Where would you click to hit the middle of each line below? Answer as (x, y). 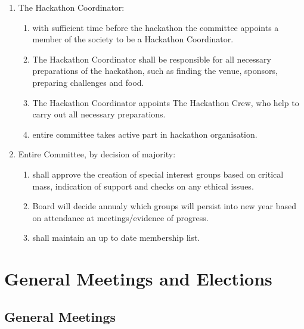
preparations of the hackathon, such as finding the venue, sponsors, (155, 71)
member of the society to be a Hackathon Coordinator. (133, 39)
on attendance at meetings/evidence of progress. (120, 217)
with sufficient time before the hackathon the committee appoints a (156, 27)
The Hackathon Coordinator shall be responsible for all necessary (152, 59)
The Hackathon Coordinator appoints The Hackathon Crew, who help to (166, 102)
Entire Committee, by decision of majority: (97, 154)
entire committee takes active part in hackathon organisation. (145, 134)
